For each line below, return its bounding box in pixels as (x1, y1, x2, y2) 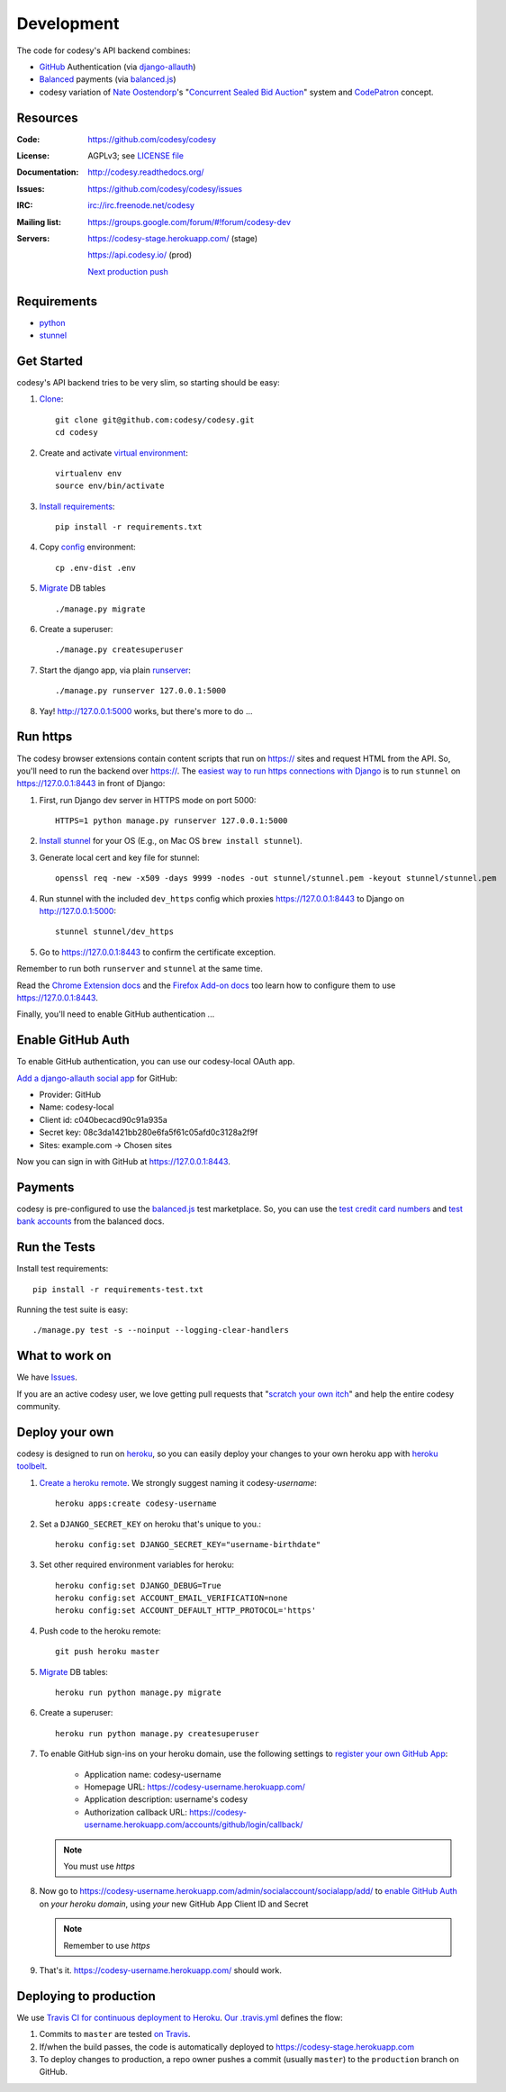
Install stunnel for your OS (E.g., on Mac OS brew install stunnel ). (39, 836, 303, 847)
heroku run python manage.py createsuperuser (55, 1728, 260, 1738)
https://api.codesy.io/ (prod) (87, 249, 193, 260)
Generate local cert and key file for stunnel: (39, 852, 200, 863)
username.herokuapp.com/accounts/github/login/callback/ (84, 1819, 303, 1830)
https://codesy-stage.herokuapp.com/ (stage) (87, 232, 258, 243)
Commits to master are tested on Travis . (39, 2029, 191, 2040)
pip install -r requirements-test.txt (32, 1284, 204, 1294)
